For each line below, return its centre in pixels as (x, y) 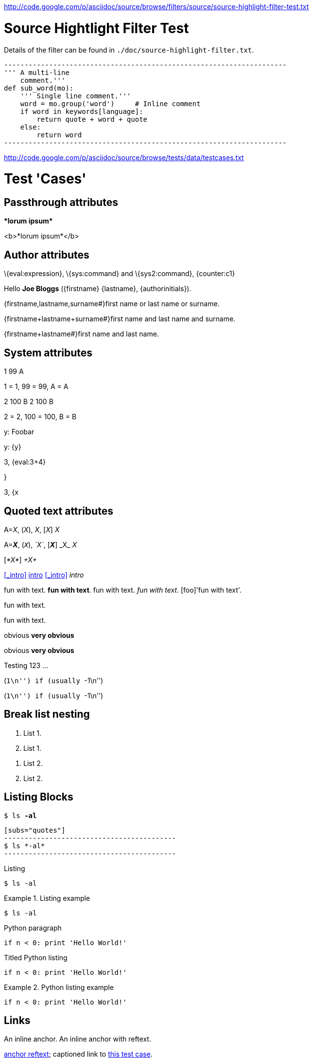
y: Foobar (19, 432)
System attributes (48, 353)
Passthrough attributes (61, 202)
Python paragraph (33, 928)
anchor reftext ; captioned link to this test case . (78, 1054)
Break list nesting (47, 714)
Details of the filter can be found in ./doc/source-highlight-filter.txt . (129, 50)
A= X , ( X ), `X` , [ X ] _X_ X (41, 544)
